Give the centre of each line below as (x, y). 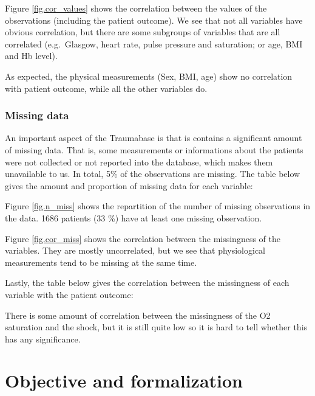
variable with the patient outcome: (69, 294)
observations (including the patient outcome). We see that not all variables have (154, 20)
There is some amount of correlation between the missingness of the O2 (138, 315)
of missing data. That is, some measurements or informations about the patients (154, 149)
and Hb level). (31, 56)
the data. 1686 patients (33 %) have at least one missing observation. (134, 217)
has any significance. (43, 339)
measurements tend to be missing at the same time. (101, 262)
